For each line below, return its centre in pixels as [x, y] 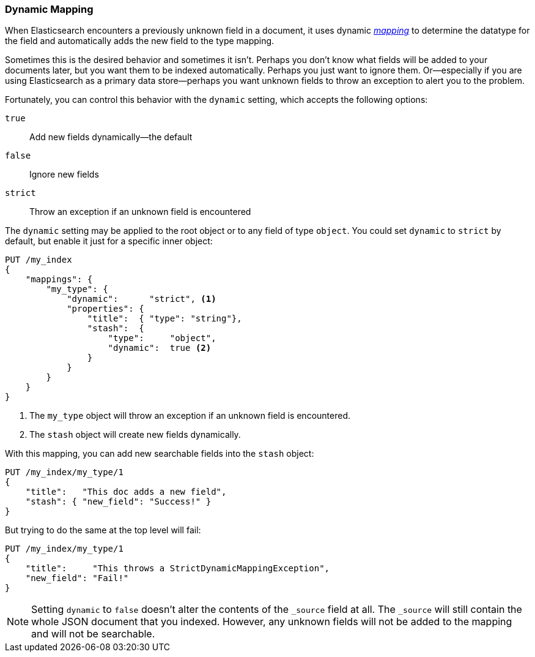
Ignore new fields [64, 175]
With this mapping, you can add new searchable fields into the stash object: [160, 454]
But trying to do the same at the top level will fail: [103, 530]
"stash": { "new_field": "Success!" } [118, 502]
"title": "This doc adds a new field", [126, 492]
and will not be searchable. [93, 634]
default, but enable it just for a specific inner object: [109, 241]
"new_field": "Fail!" [77, 578]
